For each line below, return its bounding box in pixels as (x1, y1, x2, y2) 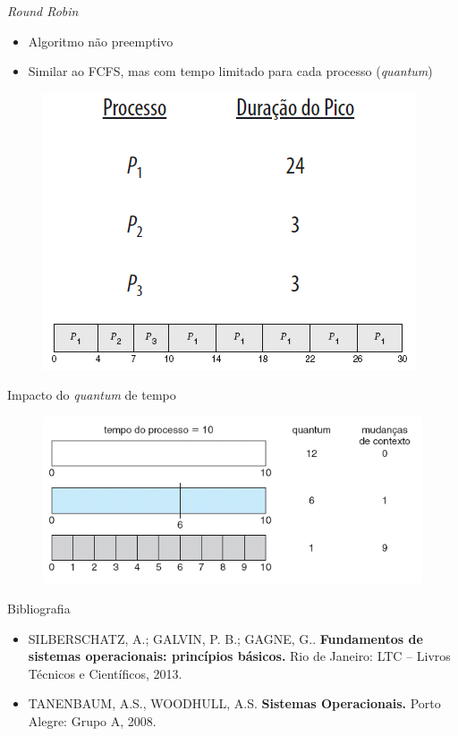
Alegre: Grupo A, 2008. (28, 712, 157, 730)
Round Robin (7, 2, 79, 20)
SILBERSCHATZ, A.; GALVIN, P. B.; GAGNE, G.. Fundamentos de (28, 629, 423, 647)
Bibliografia (7, 599, 71, 618)
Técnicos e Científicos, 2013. (28, 664, 182, 682)
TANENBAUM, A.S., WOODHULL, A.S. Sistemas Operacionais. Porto (28, 694, 441, 713)
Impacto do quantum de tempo (7, 385, 176, 404)
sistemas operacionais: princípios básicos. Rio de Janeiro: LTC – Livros (28, 647, 451, 665)
